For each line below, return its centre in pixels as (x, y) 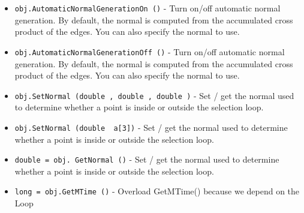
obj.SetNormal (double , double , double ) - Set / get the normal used (154, 95)
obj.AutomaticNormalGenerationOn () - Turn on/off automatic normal (148, 8)
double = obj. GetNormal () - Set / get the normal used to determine (147, 159)
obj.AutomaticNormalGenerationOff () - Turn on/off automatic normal (150, 51)
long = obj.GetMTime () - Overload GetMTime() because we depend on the (157, 191)
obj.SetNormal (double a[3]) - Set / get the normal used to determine (151, 127)
